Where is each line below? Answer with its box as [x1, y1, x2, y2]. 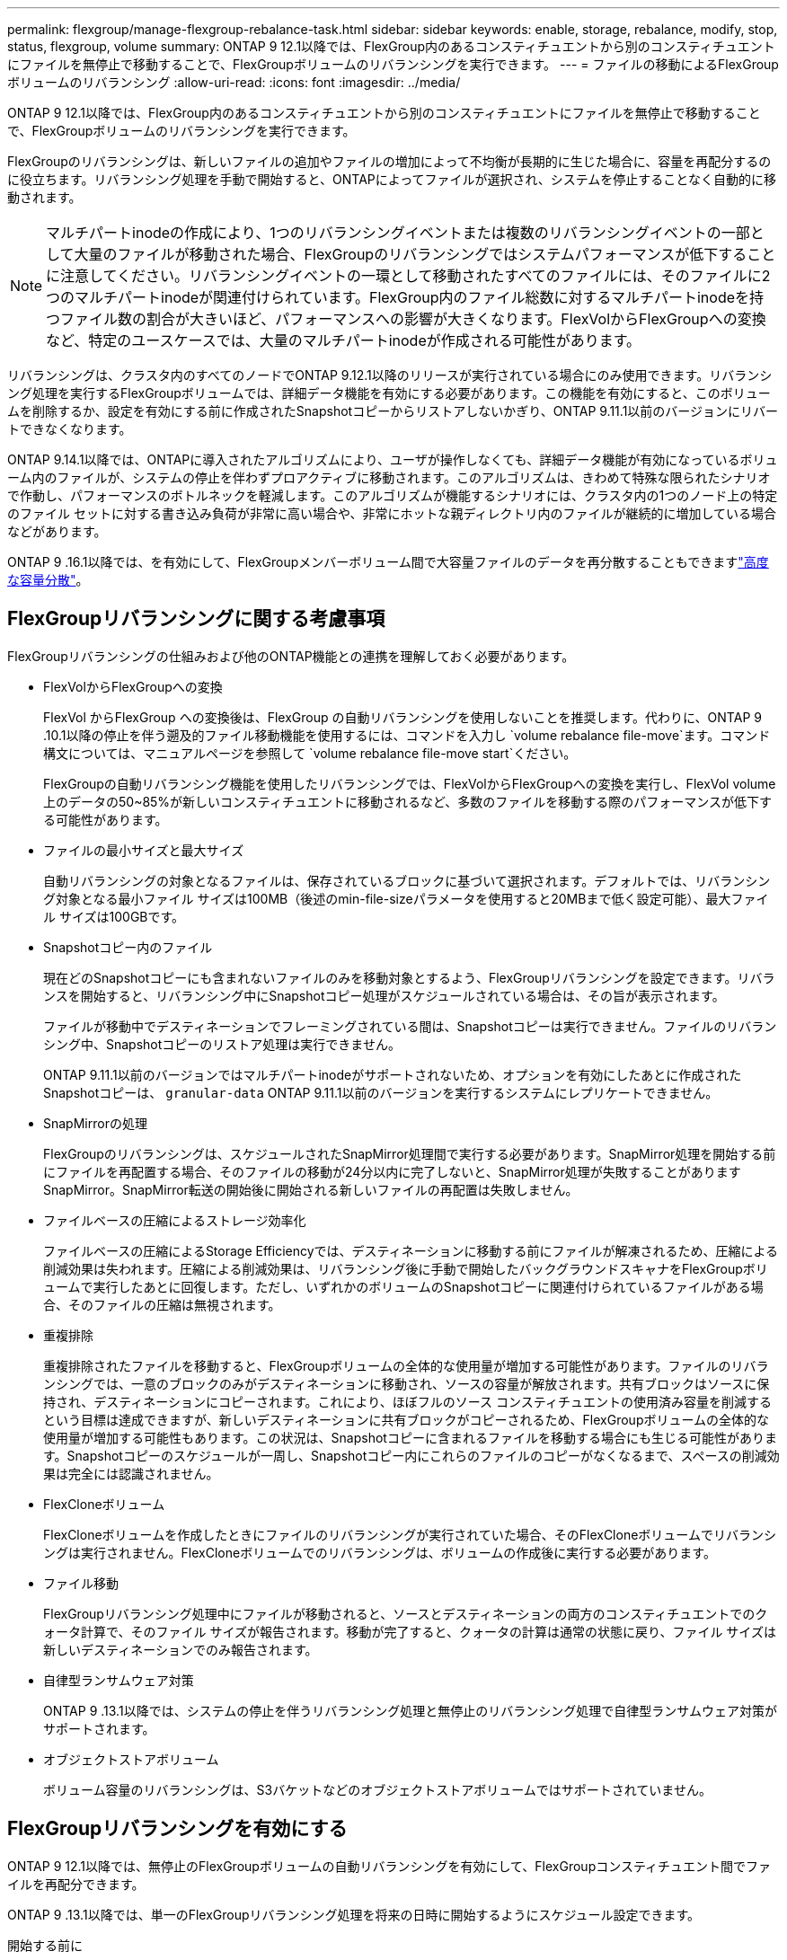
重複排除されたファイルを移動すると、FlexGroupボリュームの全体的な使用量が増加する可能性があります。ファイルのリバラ [43, 1357, 769, 1373]
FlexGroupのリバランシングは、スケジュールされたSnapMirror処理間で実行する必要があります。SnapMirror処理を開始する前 [43, 1145, 776, 1161]
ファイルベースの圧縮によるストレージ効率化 [43, 1212, 306, 1228]
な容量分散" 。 [7, 572, 89, 587]
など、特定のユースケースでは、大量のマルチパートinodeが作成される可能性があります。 [46, 331, 641, 349]
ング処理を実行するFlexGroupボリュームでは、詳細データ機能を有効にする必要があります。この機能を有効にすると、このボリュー [7, 385, 771, 401]
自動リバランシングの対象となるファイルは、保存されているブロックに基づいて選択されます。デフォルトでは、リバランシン [43, 872, 771, 888]
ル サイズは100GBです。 [43, 908, 185, 924]
